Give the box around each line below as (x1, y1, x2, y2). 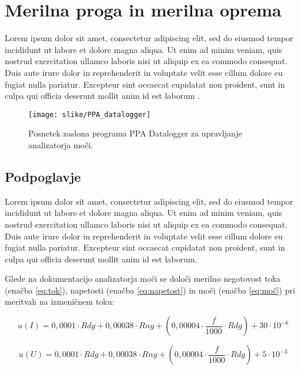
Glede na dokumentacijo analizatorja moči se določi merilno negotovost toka (5, 272, 281, 285)
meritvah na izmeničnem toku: (5, 295, 114, 308)
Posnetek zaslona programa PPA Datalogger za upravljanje (28, 127, 242, 139)
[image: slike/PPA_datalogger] (28, 110, 151, 119)
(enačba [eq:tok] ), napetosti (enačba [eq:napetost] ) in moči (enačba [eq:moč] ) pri (5, 284, 295, 296)
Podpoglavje (5, 167, 81, 185)
